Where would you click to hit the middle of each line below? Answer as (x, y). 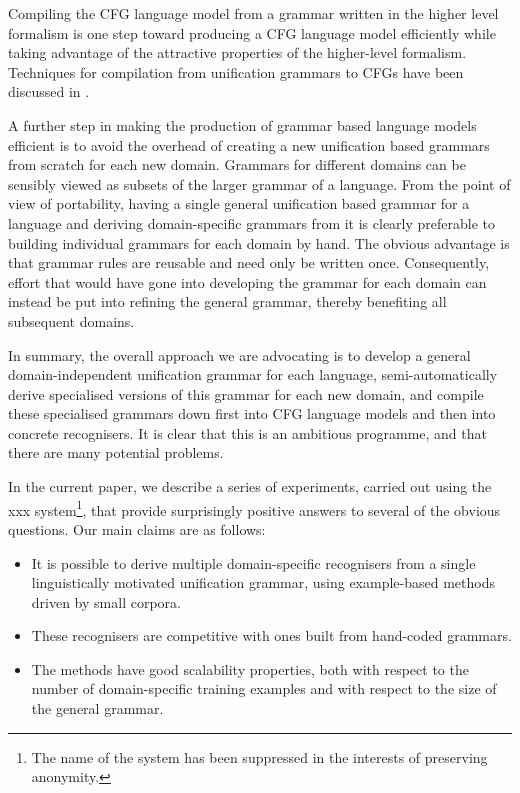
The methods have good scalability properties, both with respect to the (250, 668)
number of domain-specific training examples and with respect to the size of (264, 688)
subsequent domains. (71, 320)
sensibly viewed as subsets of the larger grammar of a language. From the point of (259, 183)
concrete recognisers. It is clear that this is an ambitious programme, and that (247, 432)
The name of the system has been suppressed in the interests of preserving (259, 756)
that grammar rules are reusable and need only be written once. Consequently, (249, 262)
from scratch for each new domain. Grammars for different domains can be (237, 164)
